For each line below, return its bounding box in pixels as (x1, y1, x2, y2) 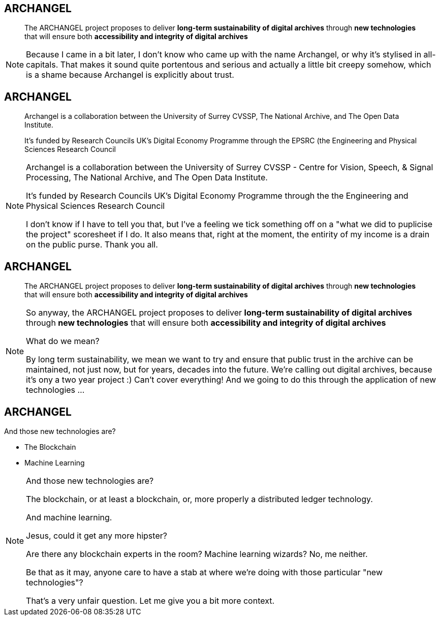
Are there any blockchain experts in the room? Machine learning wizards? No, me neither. (26, 548, 368, 559)
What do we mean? (26, 336, 100, 347)
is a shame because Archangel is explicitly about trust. (26, 70, 234, 80)
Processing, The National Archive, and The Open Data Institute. (26, 172, 268, 183)
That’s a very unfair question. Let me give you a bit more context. (26, 595, 275, 606)
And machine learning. (26, 512, 112, 522)
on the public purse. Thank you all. (26, 239, 158, 250)
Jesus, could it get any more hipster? (26, 530, 167, 541)
